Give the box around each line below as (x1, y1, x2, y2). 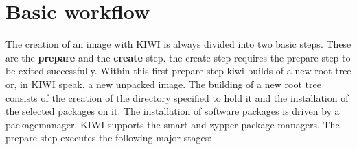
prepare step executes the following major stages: (5, 131, 212, 145)
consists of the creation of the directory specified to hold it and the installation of (5, 90, 349, 105)
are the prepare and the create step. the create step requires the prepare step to (5, 50, 351, 64)
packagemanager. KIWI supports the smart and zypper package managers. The (5, 117, 340, 131)
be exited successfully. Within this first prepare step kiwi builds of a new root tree (5, 64, 352, 78)
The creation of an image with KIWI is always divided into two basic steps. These (5, 37, 352, 51)
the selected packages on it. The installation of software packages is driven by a (5, 104, 340, 118)
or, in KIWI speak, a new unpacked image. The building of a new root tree (5, 77, 321, 91)
